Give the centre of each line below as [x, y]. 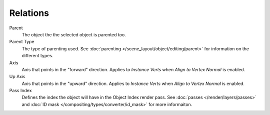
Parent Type [22, 42]
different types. [37, 56]
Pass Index [20, 91]
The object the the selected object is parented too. [74, 34]
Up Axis [17, 77]
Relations [29, 13]
